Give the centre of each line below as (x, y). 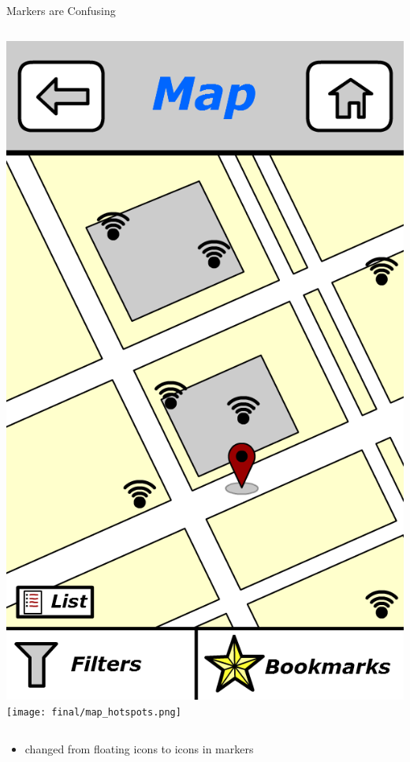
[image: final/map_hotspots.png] (94, 712)
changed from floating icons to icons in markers (139, 748)
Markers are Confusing (61, 10)
